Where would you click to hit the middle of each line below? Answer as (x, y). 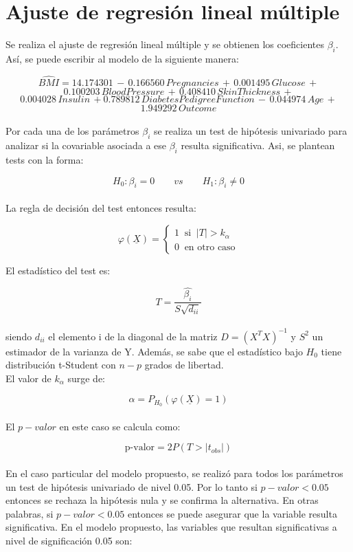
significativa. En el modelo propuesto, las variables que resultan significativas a (171, 527)
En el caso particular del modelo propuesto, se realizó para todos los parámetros (174, 473)
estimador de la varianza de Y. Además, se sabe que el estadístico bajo (154, 351)
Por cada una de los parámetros (72, 131)
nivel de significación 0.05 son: (69, 541)
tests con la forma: (45, 159)
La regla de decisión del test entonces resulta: (101, 207)
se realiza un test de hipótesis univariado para (250, 131)
